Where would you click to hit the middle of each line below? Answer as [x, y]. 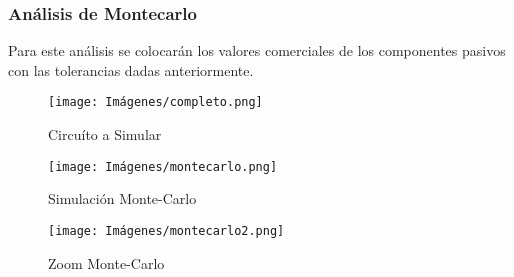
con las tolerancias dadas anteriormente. [131, 69]
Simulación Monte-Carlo [122, 198]
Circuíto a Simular [105, 134]
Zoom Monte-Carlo [106, 262]
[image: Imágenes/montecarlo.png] [163, 166]
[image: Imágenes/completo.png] [155, 102]
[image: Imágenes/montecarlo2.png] [166, 230]
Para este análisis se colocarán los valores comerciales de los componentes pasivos [257, 50]
